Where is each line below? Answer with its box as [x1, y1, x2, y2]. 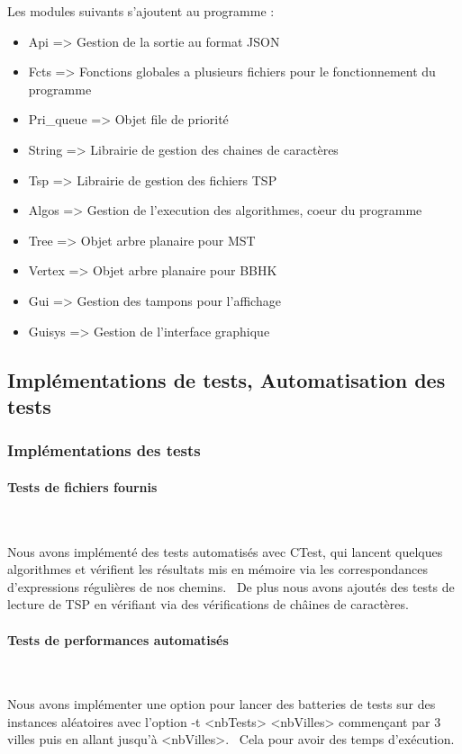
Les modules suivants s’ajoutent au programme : [7, 2, 275, 20]
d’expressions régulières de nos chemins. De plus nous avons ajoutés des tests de [7, 577, 455, 596]
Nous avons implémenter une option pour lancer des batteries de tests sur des [7, 695, 436, 714]
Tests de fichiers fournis [7, 477, 158, 496]
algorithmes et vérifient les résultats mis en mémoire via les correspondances [7, 560, 429, 579]
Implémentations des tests [7, 439, 201, 462]
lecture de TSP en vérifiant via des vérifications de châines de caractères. [7, 595, 409, 614]
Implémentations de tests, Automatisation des [7, 365, 446, 393]
